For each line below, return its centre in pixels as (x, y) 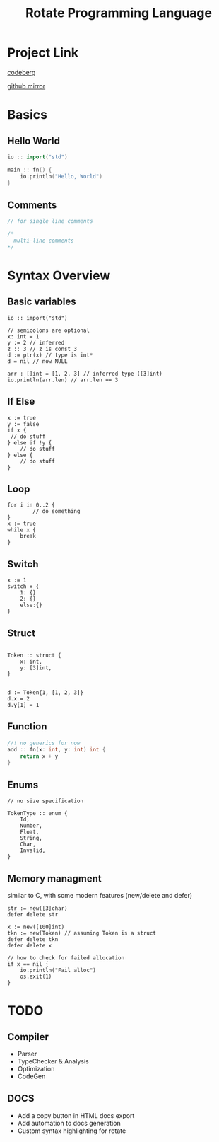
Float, (30, 832)
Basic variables (42, 302)
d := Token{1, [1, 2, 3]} (45, 693)
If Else (21, 402)
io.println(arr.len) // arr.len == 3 (63, 380)
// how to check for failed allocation (66, 958)
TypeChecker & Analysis (53, 1061)
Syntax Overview (59, 276)
